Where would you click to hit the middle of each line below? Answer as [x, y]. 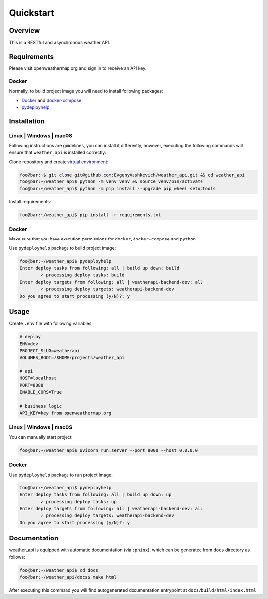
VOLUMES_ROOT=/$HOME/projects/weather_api [72, 358]
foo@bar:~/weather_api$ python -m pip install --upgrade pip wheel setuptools [118, 189]
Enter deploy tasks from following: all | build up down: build [100, 268]
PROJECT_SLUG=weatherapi [50, 350]
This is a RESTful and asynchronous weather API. [60, 43]
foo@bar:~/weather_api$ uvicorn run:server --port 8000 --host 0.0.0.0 [109, 450]
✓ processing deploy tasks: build [82, 275]
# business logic [41, 406]
